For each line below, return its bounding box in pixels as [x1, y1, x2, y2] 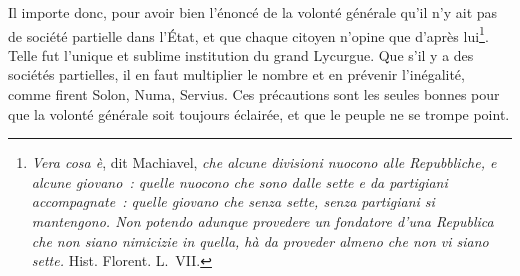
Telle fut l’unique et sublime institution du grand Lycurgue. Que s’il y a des [8, 44, 474, 65]
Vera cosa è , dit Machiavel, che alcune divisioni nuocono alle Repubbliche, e [31, 152, 497, 173]
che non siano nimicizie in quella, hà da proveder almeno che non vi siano [31, 230, 489, 251]
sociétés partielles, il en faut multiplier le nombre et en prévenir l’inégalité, [8, 64, 465, 85]
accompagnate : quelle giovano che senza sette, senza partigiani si [31, 191, 435, 212]
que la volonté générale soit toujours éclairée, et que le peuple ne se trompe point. [8, 103, 510, 124]
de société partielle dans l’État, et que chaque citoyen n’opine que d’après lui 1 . [8, 22, 489, 46]
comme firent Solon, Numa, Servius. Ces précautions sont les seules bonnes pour [8, 84, 500, 105]
